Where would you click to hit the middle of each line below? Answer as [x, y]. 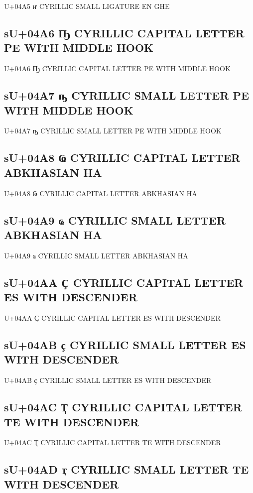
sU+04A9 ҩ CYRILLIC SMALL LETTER [115, 220]
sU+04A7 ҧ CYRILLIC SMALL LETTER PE [127, 95]
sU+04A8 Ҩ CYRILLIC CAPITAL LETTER [122, 158]
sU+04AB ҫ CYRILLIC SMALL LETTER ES [125, 344]
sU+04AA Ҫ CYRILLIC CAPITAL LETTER [124, 282]
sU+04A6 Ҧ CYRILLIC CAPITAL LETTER [124, 33]
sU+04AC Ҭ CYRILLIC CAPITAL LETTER [123, 407]
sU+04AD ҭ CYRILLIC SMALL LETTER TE [126, 469]
